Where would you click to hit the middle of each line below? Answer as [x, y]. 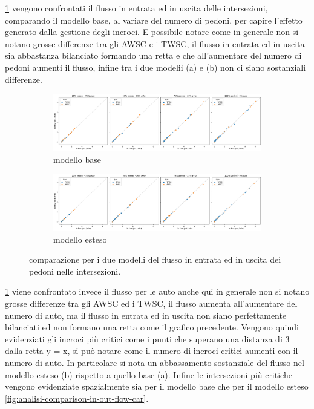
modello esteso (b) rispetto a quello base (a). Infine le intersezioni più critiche [149, 374]
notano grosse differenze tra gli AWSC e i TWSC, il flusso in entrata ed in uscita [155, 43]
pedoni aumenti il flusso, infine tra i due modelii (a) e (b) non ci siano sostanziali [155, 67]
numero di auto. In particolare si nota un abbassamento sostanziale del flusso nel [155, 362]
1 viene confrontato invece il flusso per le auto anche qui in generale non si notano [157, 291]
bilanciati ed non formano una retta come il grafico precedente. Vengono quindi [152, 327]
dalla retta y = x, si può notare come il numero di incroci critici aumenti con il [152, 351]
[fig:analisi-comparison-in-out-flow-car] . [77, 398]
